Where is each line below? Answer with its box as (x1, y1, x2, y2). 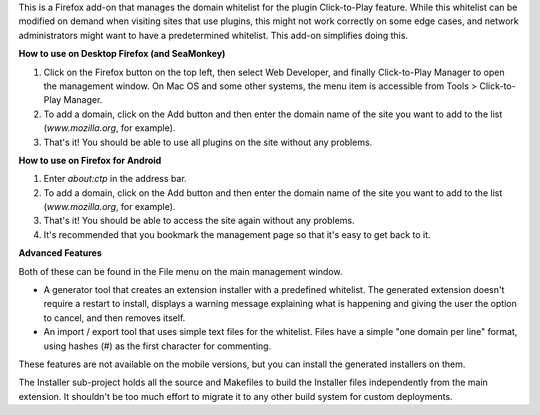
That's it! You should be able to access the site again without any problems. (43, 215, 355, 227)
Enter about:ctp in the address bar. (43, 173, 187, 185)
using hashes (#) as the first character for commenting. (43, 340, 272, 352)
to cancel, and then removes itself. (43, 311, 186, 324)
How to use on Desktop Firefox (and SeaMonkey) (18, 48, 226, 60)
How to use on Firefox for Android (18, 154, 162, 166)
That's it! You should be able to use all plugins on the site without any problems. (43, 136, 373, 148)
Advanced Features (18, 247, 102, 259)
